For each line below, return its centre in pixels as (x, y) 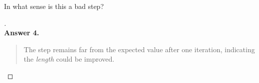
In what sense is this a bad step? (54, 6)
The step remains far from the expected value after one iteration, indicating (139, 49)
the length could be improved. (69, 59)
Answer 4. (22, 33)
